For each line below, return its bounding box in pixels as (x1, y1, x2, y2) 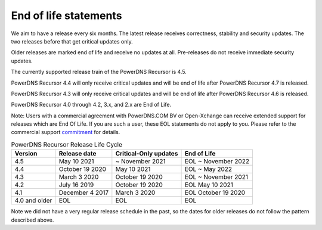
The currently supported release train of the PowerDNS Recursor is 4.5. (11, 69, 187, 76)
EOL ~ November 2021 (184, 173, 249, 181)
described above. (11, 216, 54, 223)
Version (14, 150, 38, 158)
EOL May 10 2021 (184, 181, 234, 189)
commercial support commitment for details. (11, 129, 120, 136)
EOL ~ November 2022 (184, 157, 250, 166)
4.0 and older (14, 197, 52, 205)
